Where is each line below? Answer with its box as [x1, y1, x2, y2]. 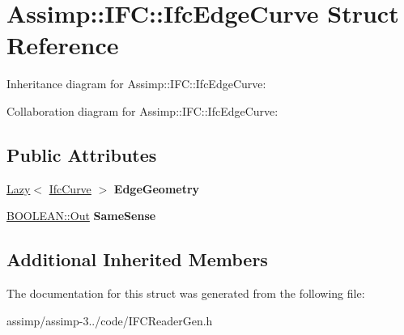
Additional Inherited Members [6, 247, 268, 272]
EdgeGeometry [113, 180, 200, 197]
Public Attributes [6, 142, 157, 167]
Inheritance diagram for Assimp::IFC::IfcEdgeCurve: [6, 75, 266, 92]
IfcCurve [49, 180, 91, 197]
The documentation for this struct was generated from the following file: [6, 285, 365, 302]
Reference [6, 28, 119, 61]
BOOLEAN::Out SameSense [6, 207, 156, 224]
